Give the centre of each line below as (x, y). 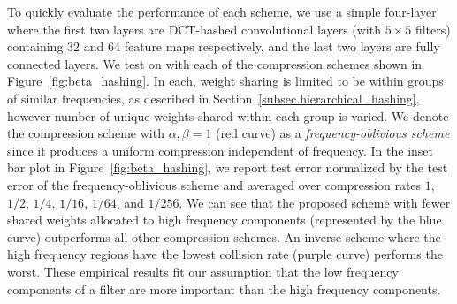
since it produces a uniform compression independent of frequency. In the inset (221, 150)
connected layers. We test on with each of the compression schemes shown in (215, 63)
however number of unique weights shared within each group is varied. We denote (228, 115)
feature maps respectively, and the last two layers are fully (282, 46)
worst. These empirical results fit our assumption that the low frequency (203, 271)
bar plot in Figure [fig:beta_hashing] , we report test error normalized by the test (228, 167)
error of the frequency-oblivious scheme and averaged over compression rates (214, 184)
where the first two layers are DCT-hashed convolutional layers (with (194, 29)
